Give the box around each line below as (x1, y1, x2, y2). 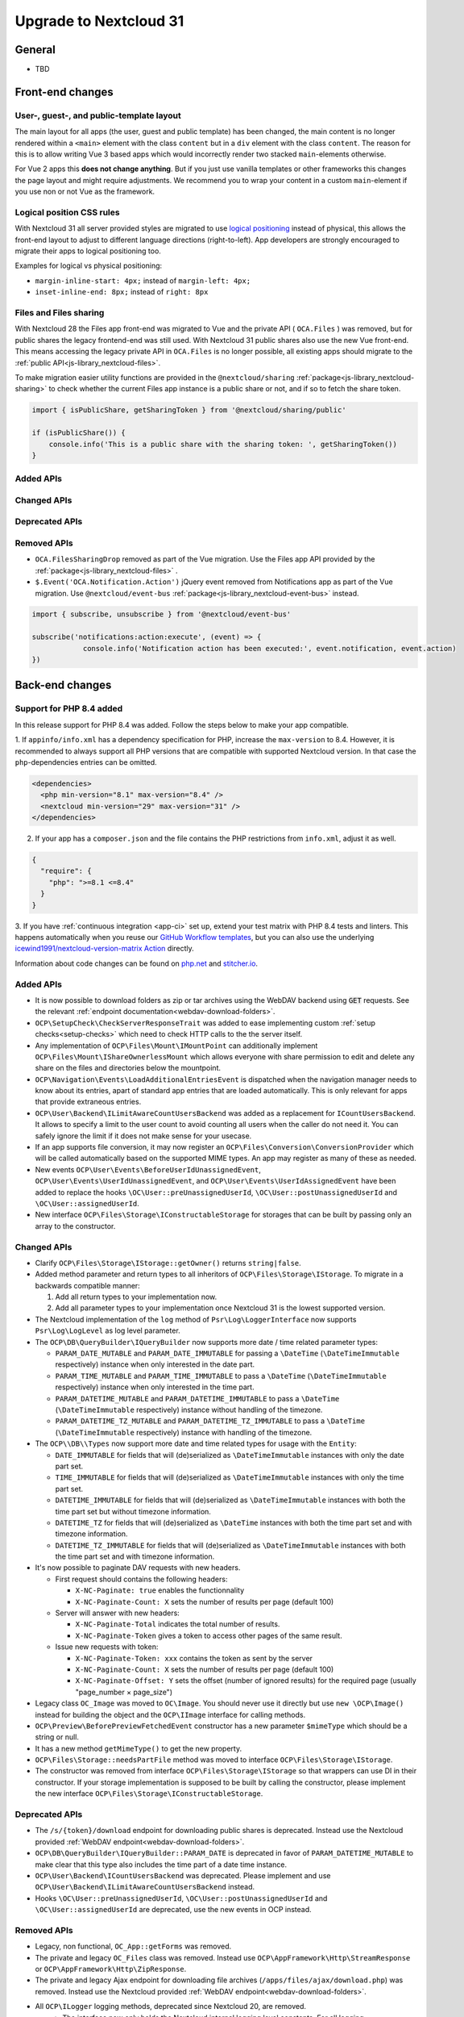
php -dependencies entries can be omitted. (14, 757, 157, 766)
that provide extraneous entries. (35, 1097, 142, 1107)
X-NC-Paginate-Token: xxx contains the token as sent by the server (75, 1653, 313, 1663)
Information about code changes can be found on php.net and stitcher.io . (14, 958, 258, 968)
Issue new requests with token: (55, 1642, 159, 1652)
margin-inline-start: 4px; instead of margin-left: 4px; (35, 275, 251, 286)
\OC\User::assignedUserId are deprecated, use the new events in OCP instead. (35, 1905, 312, 1915)
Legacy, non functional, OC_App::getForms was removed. (35, 1941, 232, 1952)
